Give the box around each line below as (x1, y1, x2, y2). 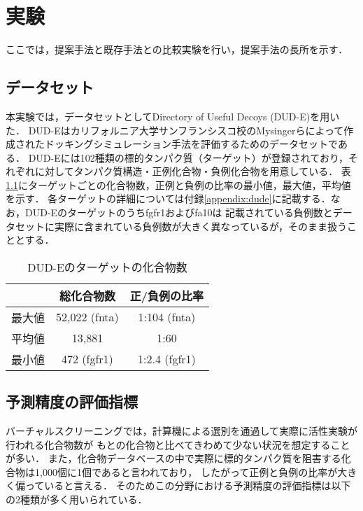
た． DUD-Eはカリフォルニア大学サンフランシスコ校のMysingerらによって (6, 122, 344, 137)
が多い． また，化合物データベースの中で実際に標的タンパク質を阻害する (6, 451, 341, 465)
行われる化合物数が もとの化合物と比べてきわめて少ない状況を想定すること (6, 437, 350, 451)
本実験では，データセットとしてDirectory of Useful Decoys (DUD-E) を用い (6, 108, 340, 123)
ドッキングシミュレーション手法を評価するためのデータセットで (44, 136, 338, 151)
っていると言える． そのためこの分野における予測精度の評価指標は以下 (24, 478, 351, 493)
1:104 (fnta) (138, 309, 196, 325)
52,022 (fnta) (56, 309, 119, 325)
